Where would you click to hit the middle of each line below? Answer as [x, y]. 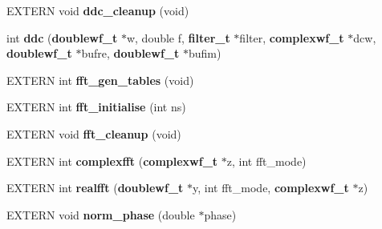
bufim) [205, 53]
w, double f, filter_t [178, 37]
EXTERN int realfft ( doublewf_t [95, 188]
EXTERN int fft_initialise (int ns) [96, 107]
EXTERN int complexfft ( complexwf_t [112, 161]
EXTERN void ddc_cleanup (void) [98, 10]
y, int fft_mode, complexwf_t [271, 188]
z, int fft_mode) [266, 161]
